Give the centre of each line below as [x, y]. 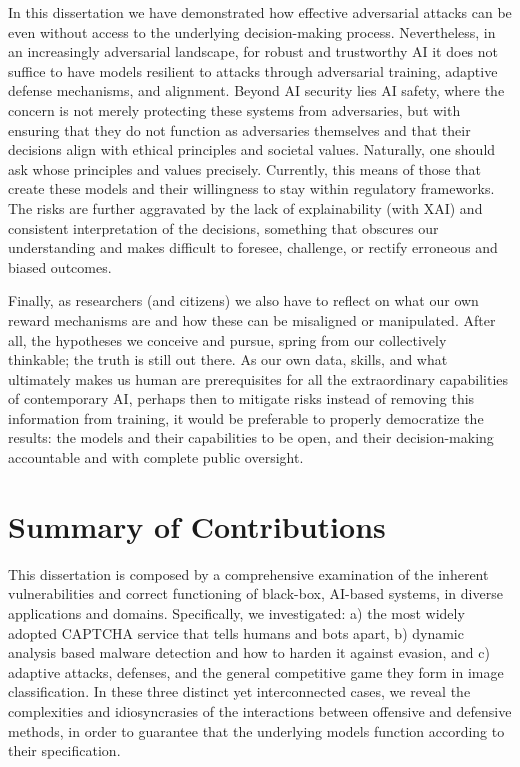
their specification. [64, 750]
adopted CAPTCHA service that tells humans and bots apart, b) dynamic [236, 632]
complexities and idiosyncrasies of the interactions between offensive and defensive [260, 710]
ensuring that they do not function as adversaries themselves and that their [239, 129]
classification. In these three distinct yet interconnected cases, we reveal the [239, 691]
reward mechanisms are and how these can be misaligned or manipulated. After [252, 319]
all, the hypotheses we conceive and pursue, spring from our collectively [227, 339]
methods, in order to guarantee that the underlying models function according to [256, 730]
